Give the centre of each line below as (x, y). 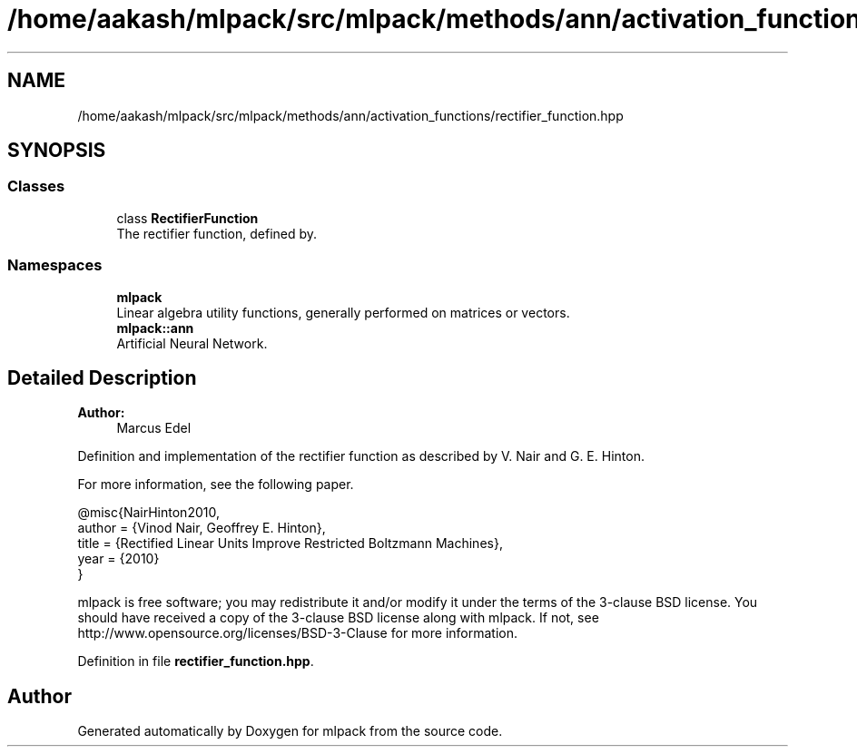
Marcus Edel (154, 428)
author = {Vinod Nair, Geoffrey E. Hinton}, (202, 528)
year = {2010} (118, 559)
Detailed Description (102, 377)
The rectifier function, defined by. (217, 233)
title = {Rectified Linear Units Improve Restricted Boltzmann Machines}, (290, 543)
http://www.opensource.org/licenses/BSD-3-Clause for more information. (297, 633)
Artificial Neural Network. (192, 343)
